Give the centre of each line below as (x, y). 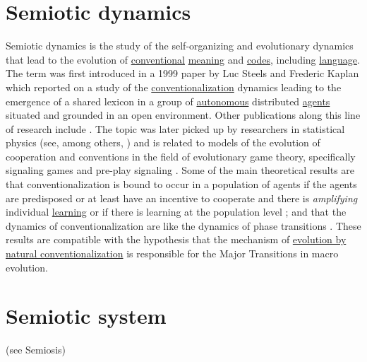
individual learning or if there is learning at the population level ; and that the (176, 212)
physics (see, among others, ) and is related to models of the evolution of (163, 142)
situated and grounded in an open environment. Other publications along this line (183, 115)
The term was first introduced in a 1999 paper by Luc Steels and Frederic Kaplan (182, 73)
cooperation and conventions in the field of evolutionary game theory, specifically (181, 156)
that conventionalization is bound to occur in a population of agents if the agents (181, 184)
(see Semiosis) (36, 350)
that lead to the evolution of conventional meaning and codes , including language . (183, 59)
